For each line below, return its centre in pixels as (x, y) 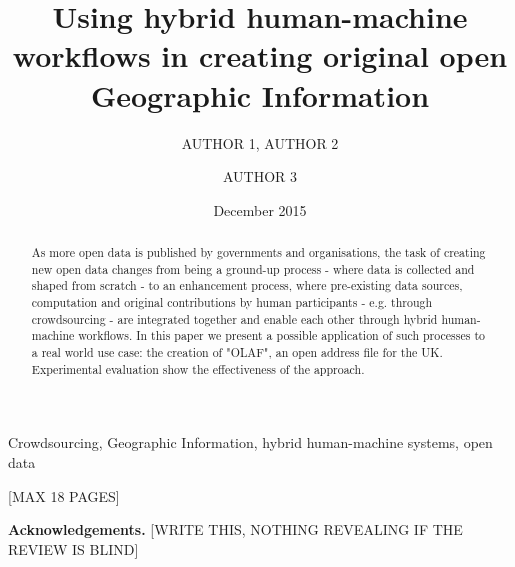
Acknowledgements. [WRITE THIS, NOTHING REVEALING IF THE (235, 529)
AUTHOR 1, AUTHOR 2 (260, 142)
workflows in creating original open (260, 55)
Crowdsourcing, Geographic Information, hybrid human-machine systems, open (250, 442)
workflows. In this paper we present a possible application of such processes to (281, 335)
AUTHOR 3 (260, 176)
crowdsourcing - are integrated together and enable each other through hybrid (234, 318)
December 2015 (260, 209)
